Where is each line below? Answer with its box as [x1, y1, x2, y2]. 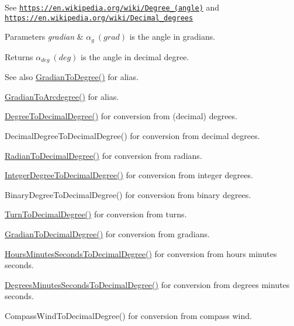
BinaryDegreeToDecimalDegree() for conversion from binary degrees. [5, 188, 251, 200]
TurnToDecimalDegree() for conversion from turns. [5, 208, 187, 220]
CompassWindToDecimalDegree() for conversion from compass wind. [5, 309, 252, 321]
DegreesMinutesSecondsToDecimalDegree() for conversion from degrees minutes [5, 278, 290, 290]
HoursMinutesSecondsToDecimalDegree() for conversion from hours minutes [5, 247, 277, 259]
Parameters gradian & [5, 30, 84, 43]
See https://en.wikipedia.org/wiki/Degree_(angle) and [5, 1, 220, 13]
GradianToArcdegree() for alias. [5, 90, 119, 102]
